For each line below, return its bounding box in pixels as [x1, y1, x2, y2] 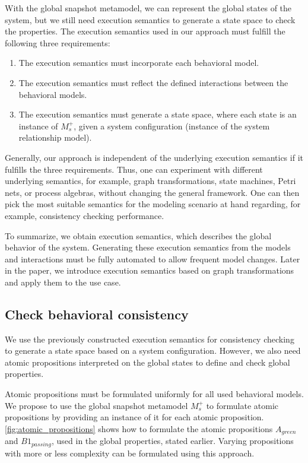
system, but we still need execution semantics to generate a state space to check [5, 13, 296, 26]
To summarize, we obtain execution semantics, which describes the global [5, 229, 272, 242]
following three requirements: [5, 36, 110, 49]
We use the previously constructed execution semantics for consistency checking [5, 332, 294, 345]
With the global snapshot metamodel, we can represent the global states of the [5, 2, 292, 14]
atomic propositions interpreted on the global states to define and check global [5, 356, 290, 368]
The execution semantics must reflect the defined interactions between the [18, 76, 288, 88]
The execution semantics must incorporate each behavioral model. [18, 56, 259, 69]
